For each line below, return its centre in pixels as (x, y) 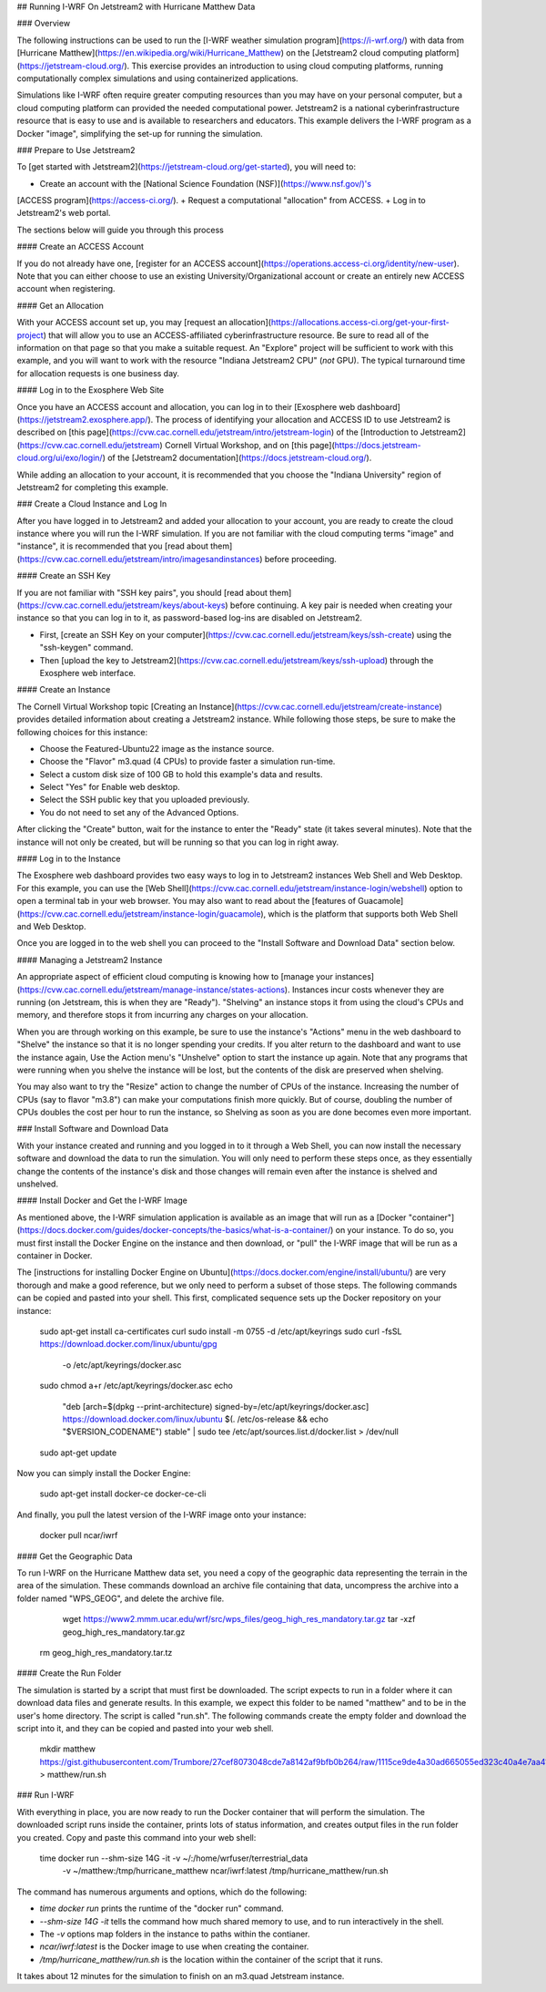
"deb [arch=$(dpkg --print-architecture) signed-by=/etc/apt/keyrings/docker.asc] (216, 1406)
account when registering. (66, 289)
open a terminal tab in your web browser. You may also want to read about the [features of (187, 901)
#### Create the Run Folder (69, 1673)
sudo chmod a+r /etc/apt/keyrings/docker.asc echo (136, 1386)
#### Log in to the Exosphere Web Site (90, 390)
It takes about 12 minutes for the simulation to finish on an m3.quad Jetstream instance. (181, 1977)
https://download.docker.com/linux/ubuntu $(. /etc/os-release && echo (196, 1419)
